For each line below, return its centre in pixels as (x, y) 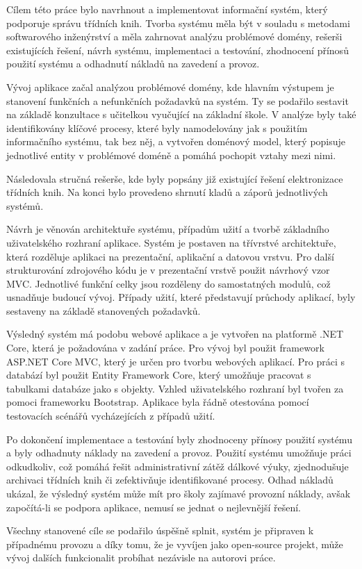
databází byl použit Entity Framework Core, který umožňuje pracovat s (159, 375)
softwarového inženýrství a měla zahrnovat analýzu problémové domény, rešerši (174, 36)
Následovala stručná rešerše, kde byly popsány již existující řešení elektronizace (175, 178)
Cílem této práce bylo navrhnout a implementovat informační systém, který (167, 9)
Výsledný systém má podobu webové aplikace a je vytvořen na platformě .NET (175, 334)
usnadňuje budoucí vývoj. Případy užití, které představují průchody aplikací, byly (181, 297)
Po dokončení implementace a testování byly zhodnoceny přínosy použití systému (179, 439)
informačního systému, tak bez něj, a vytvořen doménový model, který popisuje (176, 141)
